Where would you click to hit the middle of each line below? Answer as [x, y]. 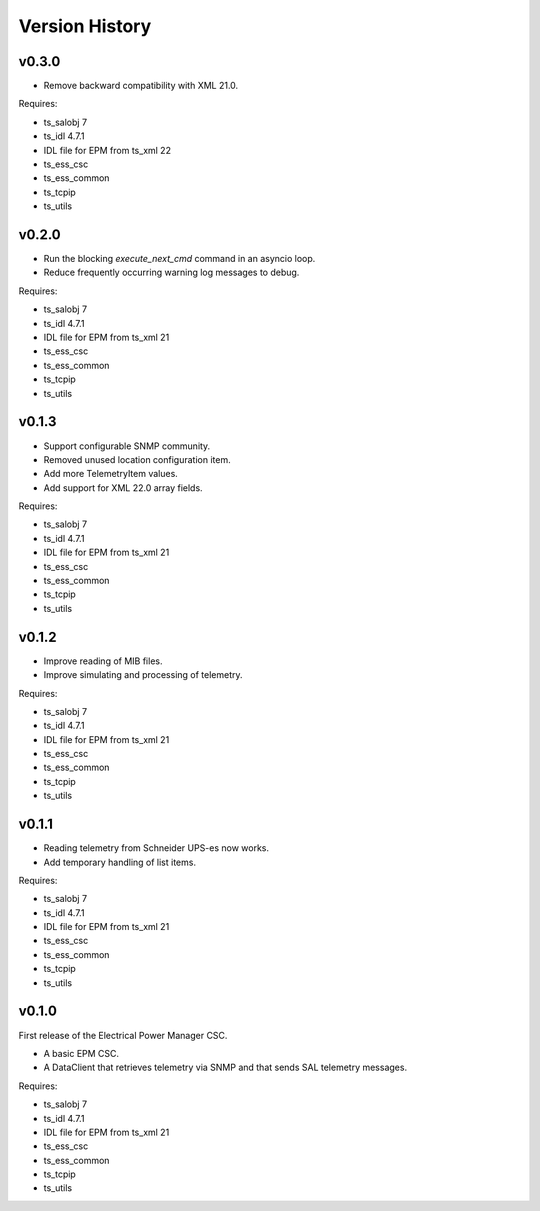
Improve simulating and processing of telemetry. [143, 675]
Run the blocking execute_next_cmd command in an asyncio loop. [179, 259]
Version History [85, 26]
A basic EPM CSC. [81, 1053]
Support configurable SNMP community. [127, 446]
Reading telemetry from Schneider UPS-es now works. [156, 848]
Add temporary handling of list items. [120, 862]
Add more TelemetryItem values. [111, 474]
